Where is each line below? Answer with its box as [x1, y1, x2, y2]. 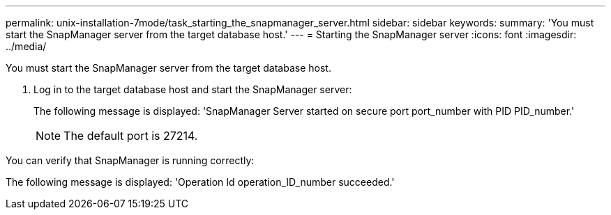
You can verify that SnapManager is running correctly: [6, 154, 255, 166]
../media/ [6, 40, 47, 52]
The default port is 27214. [63, 129, 198, 143]
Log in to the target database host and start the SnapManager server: [33, 83, 352, 95]
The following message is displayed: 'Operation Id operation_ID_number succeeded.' [6, 176, 395, 188]
